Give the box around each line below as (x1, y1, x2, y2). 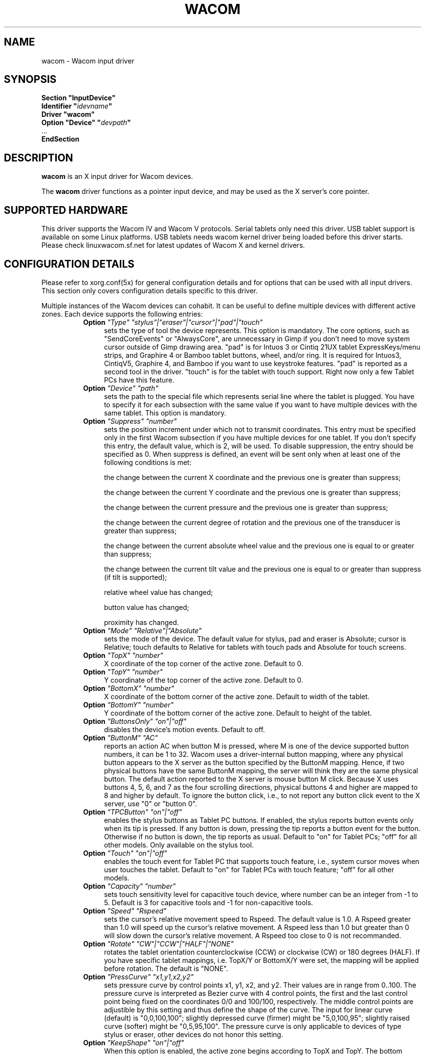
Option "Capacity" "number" (83, 881, 176, 890)
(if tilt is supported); (104, 573, 167, 581)
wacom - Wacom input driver (41, 56, 134, 65)
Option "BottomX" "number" (83, 684, 174, 692)
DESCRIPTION (4, 151, 73, 164)
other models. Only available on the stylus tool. (104, 840, 254, 849)
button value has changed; (104, 603, 189, 611)
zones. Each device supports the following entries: (41, 309, 203, 318)
